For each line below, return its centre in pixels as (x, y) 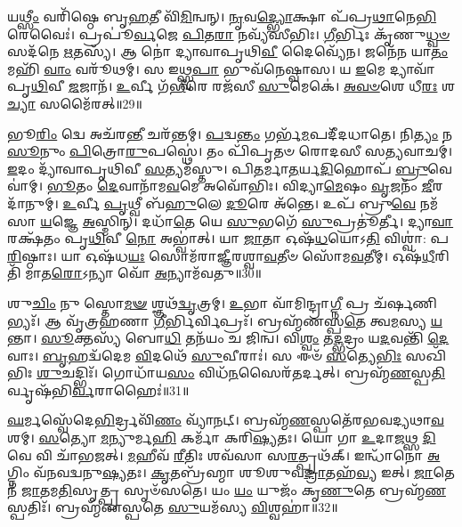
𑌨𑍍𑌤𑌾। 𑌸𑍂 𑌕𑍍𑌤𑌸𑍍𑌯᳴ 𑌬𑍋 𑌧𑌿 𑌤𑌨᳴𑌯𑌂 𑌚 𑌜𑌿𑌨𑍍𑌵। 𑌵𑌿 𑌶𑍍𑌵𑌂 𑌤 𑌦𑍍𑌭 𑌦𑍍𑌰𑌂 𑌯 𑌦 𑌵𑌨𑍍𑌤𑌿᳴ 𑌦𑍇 (228, 338)
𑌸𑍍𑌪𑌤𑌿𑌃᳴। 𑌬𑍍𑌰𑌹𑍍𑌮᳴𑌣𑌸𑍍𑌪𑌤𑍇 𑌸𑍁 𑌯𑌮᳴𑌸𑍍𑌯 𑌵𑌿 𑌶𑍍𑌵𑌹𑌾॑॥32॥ (173, 507)
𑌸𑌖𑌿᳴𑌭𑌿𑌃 (426, 355)
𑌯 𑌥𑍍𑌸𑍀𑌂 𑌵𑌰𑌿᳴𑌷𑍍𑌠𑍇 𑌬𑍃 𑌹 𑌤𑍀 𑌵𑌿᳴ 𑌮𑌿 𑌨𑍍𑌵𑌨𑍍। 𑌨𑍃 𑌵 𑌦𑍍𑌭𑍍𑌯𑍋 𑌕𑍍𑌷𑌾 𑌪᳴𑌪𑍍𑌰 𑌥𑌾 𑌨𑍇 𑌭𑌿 (222, 16)
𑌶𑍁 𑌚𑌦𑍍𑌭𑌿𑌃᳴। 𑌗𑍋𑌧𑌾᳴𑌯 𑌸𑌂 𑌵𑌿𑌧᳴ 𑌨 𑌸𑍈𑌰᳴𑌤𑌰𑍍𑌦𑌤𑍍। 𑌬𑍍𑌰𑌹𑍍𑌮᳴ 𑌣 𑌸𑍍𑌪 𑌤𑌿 (241, 373)
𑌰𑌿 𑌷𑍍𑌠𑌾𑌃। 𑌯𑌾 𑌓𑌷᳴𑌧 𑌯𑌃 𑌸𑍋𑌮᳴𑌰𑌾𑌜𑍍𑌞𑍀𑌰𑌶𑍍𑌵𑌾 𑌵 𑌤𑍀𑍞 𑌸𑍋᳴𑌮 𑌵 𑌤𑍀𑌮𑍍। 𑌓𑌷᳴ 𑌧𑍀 (221, 255)
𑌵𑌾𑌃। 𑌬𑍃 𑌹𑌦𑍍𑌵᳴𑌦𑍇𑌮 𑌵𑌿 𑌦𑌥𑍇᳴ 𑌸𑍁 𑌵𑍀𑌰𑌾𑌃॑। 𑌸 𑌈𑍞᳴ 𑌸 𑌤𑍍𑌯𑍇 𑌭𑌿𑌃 (204, 355)
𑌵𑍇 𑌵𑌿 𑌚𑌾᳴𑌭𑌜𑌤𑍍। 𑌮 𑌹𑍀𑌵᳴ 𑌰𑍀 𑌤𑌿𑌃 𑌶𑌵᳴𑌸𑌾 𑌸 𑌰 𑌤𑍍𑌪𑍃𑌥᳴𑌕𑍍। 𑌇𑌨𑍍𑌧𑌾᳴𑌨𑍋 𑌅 (224, 454)
